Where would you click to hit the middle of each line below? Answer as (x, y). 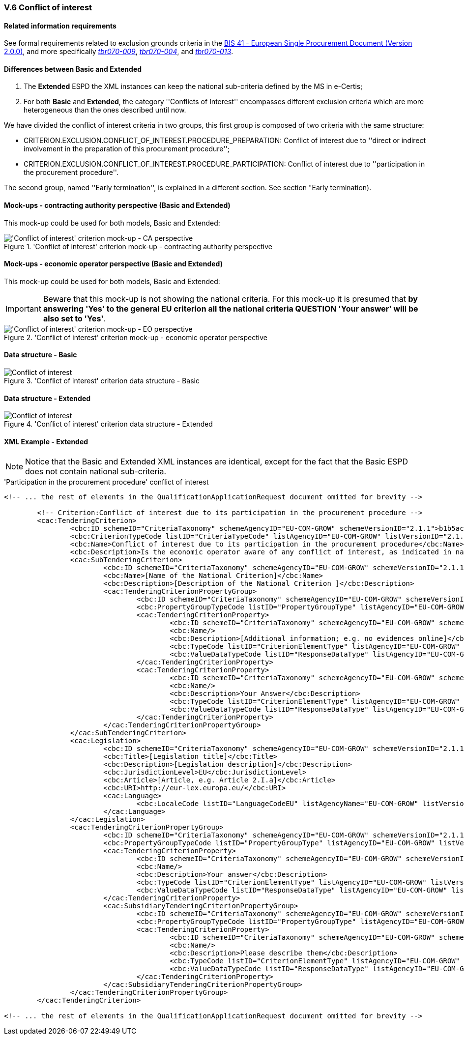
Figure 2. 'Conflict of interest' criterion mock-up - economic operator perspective (136, 337)
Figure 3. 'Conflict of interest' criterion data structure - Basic (102, 381)
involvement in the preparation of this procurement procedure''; (127, 149)
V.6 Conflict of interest (48, 7)
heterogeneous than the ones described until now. (105, 110)
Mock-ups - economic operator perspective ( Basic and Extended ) (113, 264)
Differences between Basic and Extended (73, 69)
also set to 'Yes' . (74, 318)
